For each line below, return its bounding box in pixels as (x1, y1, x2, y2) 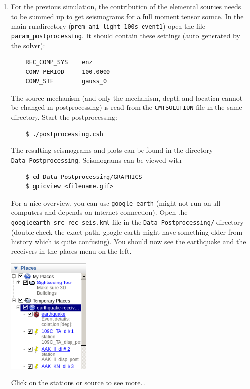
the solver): (11, 40, 45, 50)
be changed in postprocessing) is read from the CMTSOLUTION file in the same (11, 102, 242, 112)
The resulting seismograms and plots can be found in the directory (11, 145, 213, 155)
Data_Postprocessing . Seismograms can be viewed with (11, 154, 182, 165)
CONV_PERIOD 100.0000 (25, 68, 110, 75)
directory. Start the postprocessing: (11, 112, 117, 122)
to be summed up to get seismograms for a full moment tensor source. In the (11, 11, 244, 21)
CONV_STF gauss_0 (25, 78, 107, 85)
